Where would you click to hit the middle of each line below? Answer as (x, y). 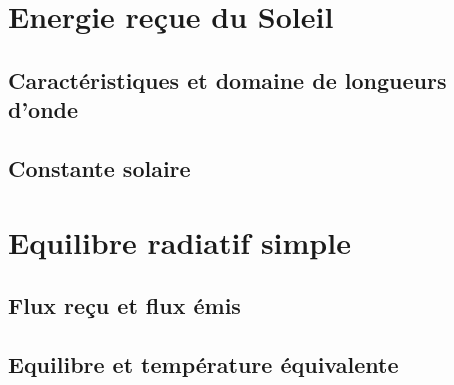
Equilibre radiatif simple (179, 241)
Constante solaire (99, 167)
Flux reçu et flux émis (124, 305)
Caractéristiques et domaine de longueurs (227, 79)
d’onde (43, 109)
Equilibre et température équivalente (203, 363)
